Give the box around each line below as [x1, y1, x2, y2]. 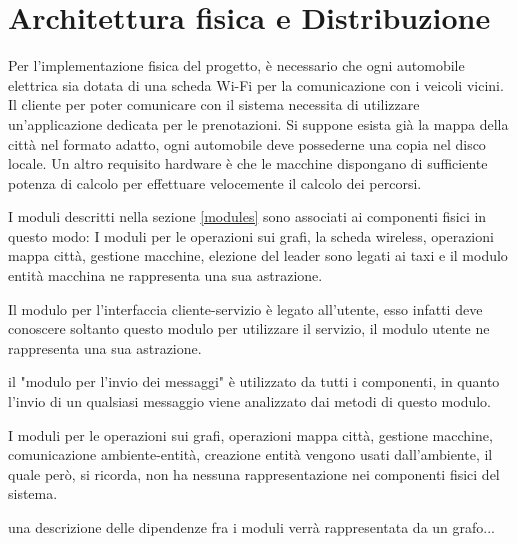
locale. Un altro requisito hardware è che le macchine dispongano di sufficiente [8, 153, 488, 174]
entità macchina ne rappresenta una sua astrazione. [8, 265, 323, 286]
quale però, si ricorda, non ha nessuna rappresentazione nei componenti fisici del [8, 463, 500, 484]
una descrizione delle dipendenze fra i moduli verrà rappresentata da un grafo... [8, 517, 495, 537]
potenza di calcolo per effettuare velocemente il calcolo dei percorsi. [8, 172, 422, 193]
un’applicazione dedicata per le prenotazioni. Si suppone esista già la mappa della [8, 113, 509, 134]
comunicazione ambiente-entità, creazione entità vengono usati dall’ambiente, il [8, 444, 493, 465]
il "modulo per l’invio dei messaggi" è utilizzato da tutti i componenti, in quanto [8, 371, 500, 392]
